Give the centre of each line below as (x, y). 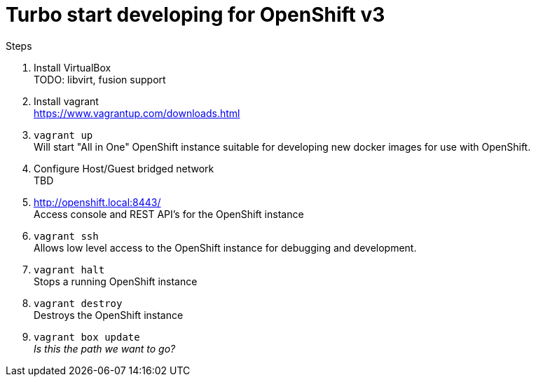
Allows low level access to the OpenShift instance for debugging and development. (225, 247)
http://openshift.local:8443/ (97, 202)
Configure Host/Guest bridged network (124, 168)
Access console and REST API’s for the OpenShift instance (169, 214)
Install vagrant (66, 101)
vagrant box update (87, 337)
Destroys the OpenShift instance (109, 315)
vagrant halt (69, 270)
